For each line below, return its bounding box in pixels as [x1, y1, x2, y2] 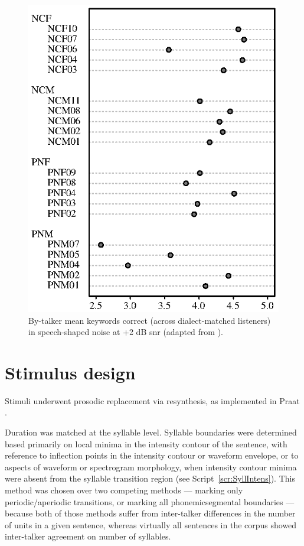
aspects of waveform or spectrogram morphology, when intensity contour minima [5, 460, 297, 473]
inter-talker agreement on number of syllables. [5, 530, 171, 542]
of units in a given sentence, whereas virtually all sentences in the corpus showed [5, 518, 297, 531]
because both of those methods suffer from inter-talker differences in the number [5, 507, 296, 519]
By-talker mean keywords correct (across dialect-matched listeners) [28, 314, 271, 326]
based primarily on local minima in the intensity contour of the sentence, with [5, 437, 287, 450]
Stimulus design [5, 360, 136, 384]
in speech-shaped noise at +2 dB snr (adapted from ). [28, 326, 223, 338]
